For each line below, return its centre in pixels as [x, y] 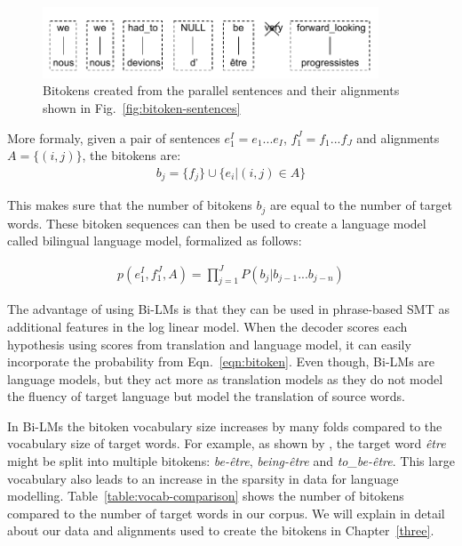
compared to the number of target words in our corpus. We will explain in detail [226, 513]
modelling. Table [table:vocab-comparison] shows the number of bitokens [206, 496]
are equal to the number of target [361, 205]
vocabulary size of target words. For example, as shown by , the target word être [227, 443]
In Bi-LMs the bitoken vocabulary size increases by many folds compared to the [225, 426]
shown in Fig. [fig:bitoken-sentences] [142, 108]
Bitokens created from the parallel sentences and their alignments [221, 90]
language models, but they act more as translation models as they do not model [225, 378]
